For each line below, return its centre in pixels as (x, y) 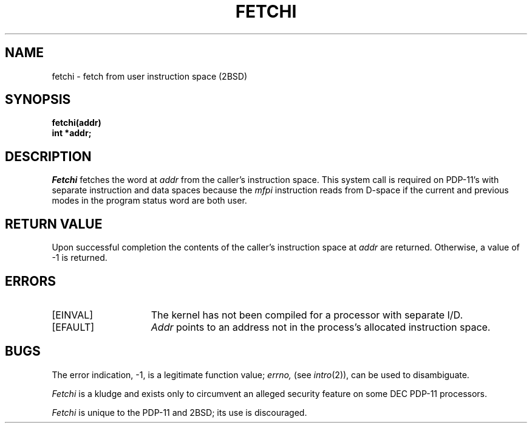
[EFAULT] (73, 327)
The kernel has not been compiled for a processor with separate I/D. (307, 315)
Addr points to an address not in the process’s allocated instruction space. (321, 327)
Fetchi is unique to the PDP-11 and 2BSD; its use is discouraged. (179, 412)
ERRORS (31, 281)
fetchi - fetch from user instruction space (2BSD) (150, 76)
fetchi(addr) (77, 123)
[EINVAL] (73, 315)
